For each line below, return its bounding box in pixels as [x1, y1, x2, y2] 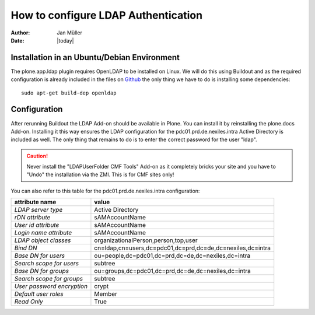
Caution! [26, 152, 48, 159]
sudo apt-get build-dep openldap [21, 89, 117, 96]
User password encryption [14, 282, 87, 290]
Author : [10, 29, 30, 36]
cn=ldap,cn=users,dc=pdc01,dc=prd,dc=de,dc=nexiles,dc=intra [94, 244, 271, 252]
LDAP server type [14, 206, 63, 214]
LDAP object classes [14, 236, 71, 244]
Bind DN [14, 244, 37, 252]
